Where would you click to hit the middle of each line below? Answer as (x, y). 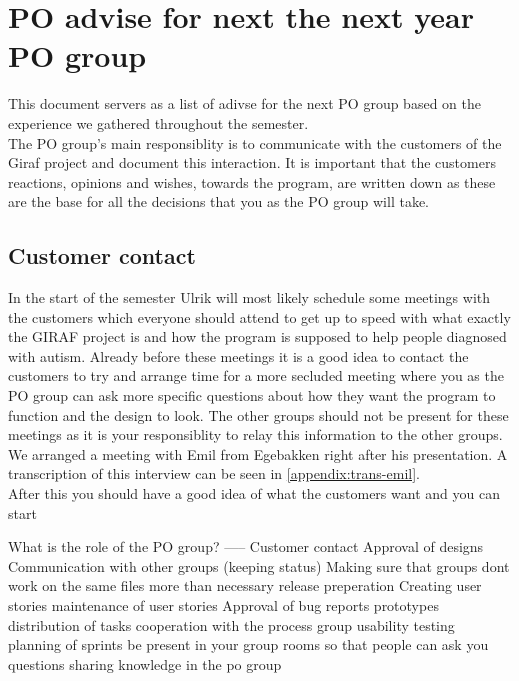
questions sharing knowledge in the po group (145, 663)
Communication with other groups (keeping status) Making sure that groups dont (259, 565)
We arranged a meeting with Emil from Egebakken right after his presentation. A (258, 453)
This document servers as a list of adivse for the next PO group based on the (244, 103)
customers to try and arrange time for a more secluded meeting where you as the (256, 375)
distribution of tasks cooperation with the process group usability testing (231, 624)
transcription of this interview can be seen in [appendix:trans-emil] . (214, 473)
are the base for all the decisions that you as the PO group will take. (218, 201)
